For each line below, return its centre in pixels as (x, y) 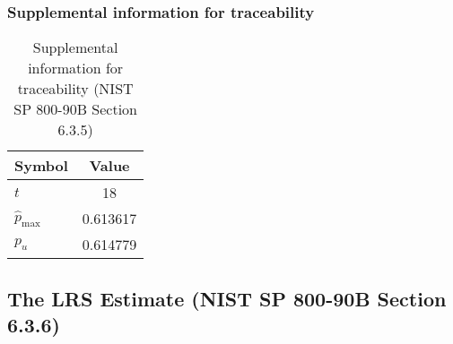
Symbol (41, 166)
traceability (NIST (75, 89)
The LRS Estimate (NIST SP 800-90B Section (227, 298)
